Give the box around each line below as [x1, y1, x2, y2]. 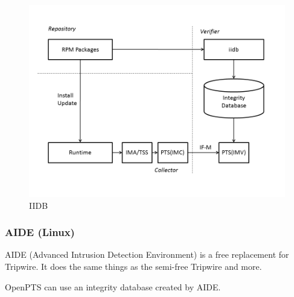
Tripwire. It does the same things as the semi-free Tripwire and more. [5, 260, 262, 272]
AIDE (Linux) [5, 225, 75, 240]
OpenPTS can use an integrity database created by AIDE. [5, 280, 221, 293]
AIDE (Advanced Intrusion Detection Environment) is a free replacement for [5, 248, 289, 261]
